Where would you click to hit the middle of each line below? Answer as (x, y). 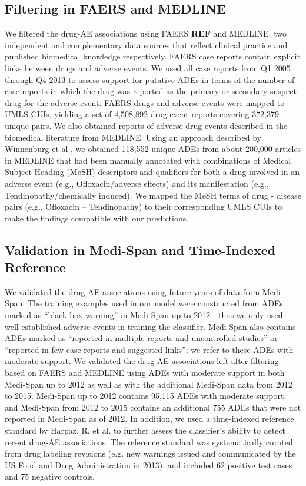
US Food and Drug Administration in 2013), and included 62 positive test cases (149, 464)
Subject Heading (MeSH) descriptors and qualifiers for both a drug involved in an (152, 172)
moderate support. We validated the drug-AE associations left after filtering (142, 361)
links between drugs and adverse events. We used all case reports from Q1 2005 (148, 67)
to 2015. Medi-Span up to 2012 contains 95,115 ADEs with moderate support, (146, 396)
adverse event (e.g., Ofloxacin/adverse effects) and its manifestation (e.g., (137, 183)
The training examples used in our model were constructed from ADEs (155, 303)
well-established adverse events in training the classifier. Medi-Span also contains (150, 326)
